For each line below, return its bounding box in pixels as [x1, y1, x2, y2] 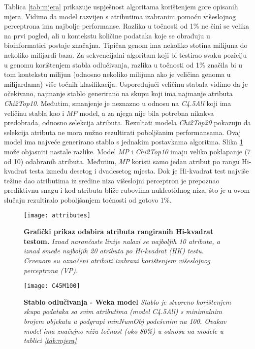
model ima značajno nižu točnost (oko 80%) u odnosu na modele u [24, 325, 223, 336]
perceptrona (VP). [24, 265, 78, 275]
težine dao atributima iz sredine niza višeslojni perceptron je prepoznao [4, 175, 220, 185]
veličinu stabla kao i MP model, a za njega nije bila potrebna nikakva [4, 107, 214, 118]
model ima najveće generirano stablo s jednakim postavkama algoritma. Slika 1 [4, 137, 243, 147]
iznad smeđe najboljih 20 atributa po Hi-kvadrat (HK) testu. [24, 245, 204, 256]
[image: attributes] [24, 212, 91, 219]
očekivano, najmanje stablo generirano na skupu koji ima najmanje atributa [4, 88, 233, 99]
